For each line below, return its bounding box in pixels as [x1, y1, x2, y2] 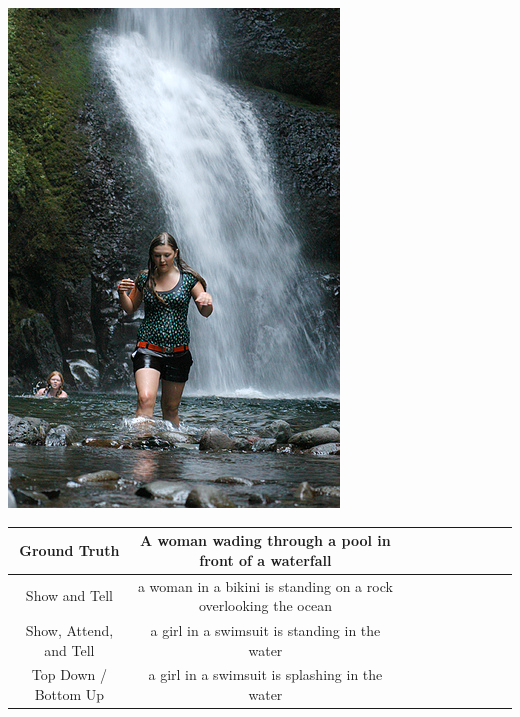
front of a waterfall [199, 549, 332, 570]
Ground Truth [19, 539, 120, 560]
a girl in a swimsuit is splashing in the [148, 664, 383, 685]
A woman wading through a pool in [140, 530, 391, 551]
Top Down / [31, 664, 108, 685]
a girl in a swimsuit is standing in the [150, 619, 381, 640]
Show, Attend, [25, 619, 114, 640]
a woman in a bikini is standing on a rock [137, 575, 393, 596]
